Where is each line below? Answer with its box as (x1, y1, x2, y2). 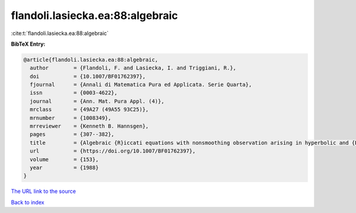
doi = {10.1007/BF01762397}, (30, 73, 146, 80)
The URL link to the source (11, 187, 77, 195)
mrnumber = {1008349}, (30, 115, 112, 121)
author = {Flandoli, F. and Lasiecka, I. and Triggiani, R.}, (30, 65, 237, 71)
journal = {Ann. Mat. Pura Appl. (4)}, (30, 98, 164, 104)
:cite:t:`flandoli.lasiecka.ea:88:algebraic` (11, 30, 109, 37)
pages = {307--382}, (30, 131, 115, 138)
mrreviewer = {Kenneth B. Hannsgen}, (30, 123, 149, 130)
